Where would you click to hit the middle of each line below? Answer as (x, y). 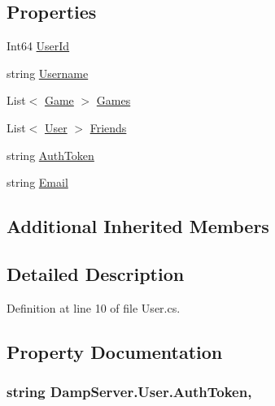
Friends (108, 127)
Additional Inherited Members (138, 226)
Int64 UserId (38, 46)
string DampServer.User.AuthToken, (129, 392)
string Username (48, 73)
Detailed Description (96, 273)
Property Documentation (115, 351)
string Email (37, 182)
